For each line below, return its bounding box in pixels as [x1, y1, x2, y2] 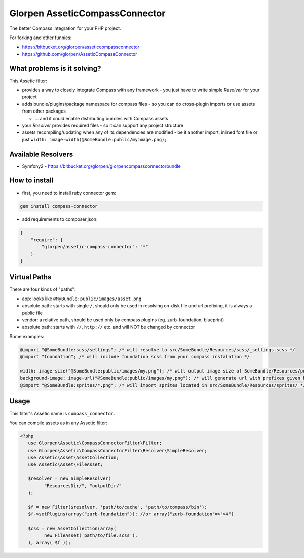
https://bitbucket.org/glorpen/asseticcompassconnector [22, 44, 140, 50]
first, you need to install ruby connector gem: [22, 190, 116, 196]
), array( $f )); [28, 540, 71, 545]
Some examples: [9, 333, 44, 339]
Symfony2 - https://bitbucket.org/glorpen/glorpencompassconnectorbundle [22, 163, 181, 169]
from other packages [22, 108, 66, 114]
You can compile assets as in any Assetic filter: [9, 420, 108, 426]
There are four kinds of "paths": [9, 286, 76, 292]
